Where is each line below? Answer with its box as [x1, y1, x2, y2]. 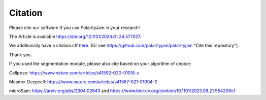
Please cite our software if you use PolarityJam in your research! [9, 25, 140, 31]
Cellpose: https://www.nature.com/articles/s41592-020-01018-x [9, 69, 139, 76]
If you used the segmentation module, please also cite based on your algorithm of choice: [9, 61, 192, 67]
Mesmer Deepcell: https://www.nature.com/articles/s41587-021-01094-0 [9, 79, 158, 85]
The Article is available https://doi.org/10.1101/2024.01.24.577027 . [9, 33, 141, 39]
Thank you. [9, 52, 32, 58]
